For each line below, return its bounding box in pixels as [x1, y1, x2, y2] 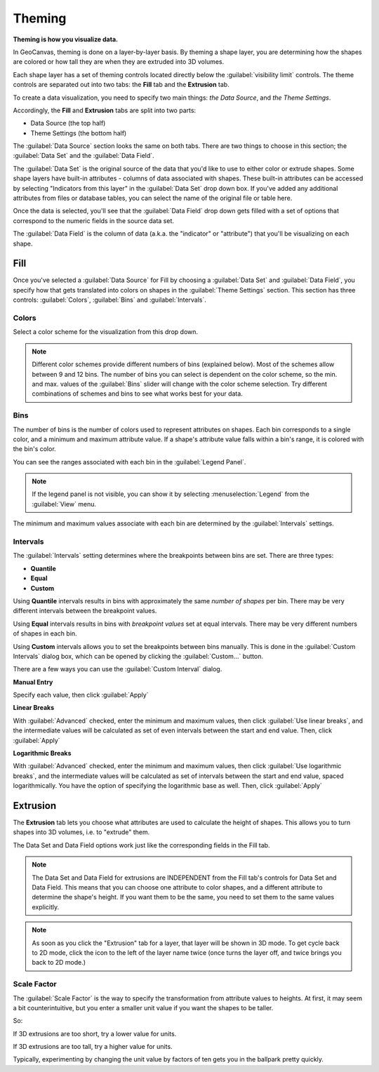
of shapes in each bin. [13, 629, 77, 638]
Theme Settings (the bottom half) [30, 128, 127, 137]
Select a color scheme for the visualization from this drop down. [13, 328, 199, 336]
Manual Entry [13, 678, 53, 686]
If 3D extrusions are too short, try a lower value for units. [13, 1029, 177, 1038]
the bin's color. [13, 445, 56, 453]
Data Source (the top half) [30, 119, 106, 128]
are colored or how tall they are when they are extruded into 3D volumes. [13, 58, 225, 66]
